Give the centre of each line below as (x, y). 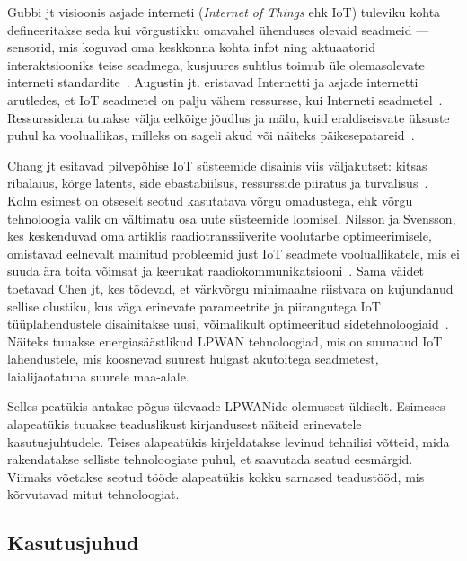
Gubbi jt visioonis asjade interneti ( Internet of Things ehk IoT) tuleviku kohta (224, 12)
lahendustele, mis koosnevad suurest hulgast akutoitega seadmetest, (193, 359)
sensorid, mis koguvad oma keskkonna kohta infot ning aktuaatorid (191, 47)
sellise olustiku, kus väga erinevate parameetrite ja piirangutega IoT (194, 306)
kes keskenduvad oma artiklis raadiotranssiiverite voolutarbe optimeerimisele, (220, 236)
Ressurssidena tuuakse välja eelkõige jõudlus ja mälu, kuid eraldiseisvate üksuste (229, 117)
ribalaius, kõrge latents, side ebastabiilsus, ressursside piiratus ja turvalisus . (218, 183)
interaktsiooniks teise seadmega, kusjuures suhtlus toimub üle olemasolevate (216, 64)
